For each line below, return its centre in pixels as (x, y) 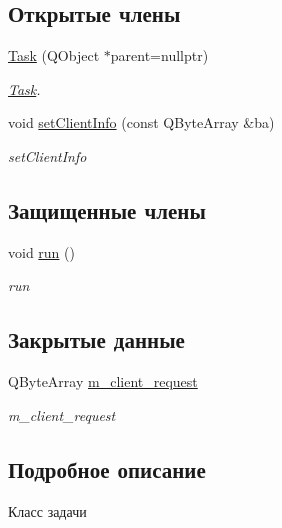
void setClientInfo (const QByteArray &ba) (141, 122)
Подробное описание (107, 468)
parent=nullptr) (159, 55)
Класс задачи (47, 510)
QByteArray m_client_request (103, 381)
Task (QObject (54, 55)
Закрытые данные (96, 339)
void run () (41, 251)
